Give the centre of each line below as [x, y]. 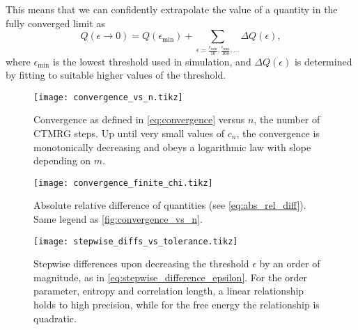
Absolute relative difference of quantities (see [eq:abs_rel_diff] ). [170, 205]
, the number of [287, 119]
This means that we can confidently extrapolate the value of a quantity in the [172, 9]
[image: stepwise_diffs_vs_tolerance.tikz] [136, 241]
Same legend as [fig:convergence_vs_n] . [118, 218]
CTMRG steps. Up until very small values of [129, 133]
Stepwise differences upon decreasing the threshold [141, 264]
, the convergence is [278, 133]
